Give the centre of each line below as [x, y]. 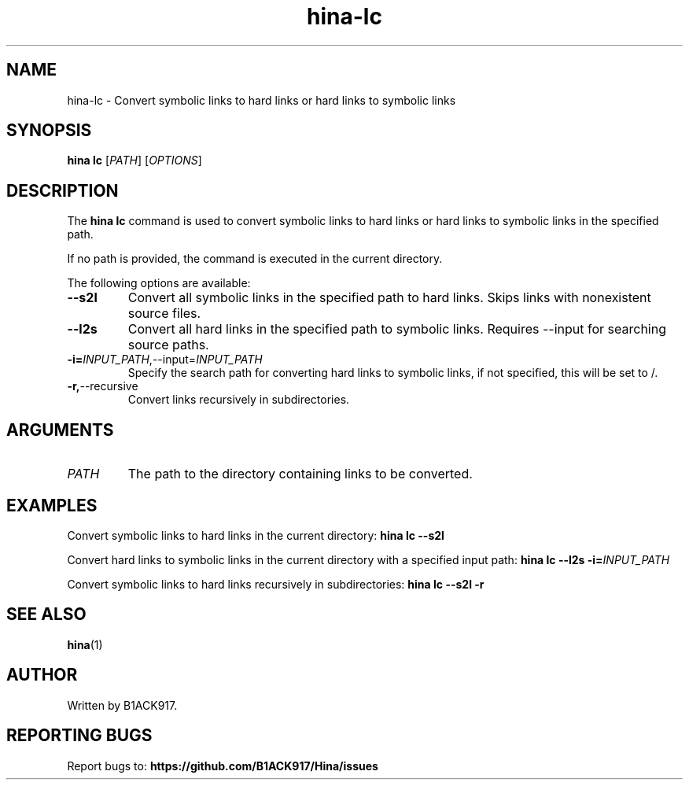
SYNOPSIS [49, 131]
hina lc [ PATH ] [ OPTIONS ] [134, 161]
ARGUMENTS [60, 430]
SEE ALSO [46, 614]
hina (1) [85, 644]
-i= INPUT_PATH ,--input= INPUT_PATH [165, 360]
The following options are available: [159, 283]
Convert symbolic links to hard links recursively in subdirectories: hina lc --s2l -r [276, 584]
